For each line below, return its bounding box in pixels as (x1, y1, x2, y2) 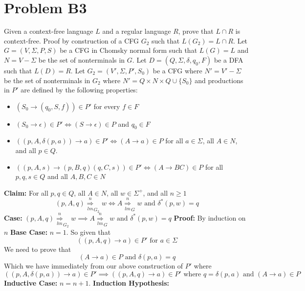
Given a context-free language (4, 26, 93, 36)
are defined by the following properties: (21, 85, 138, 95)
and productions (195, 75, 243, 85)
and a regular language (102, 26, 171, 36)
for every (93, 101, 120, 111)
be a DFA (214, 54, 243, 65)
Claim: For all (4, 187, 48, 198)
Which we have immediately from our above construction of (4, 261, 183, 271)
